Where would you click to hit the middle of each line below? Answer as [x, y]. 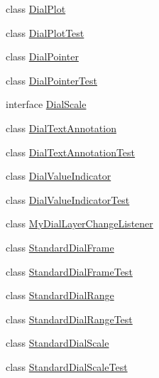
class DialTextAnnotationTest [71, 152]
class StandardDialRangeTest [69, 319]
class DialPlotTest [45, 32]
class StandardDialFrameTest [69, 271]
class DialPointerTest [51, 80]
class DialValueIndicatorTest [68, 199]
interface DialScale [46, 104]
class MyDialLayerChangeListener [79, 223]
